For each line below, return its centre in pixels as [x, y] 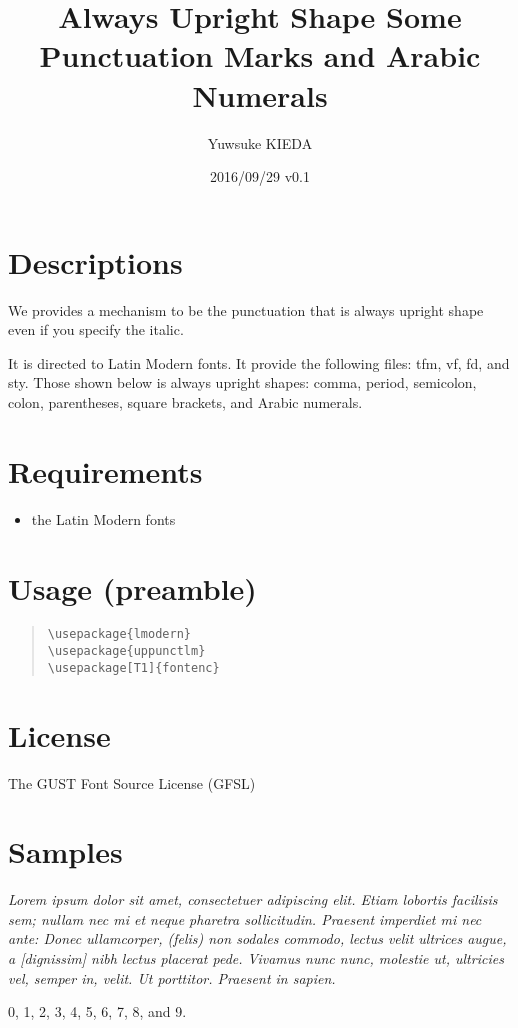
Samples [65, 851]
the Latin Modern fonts [103, 518]
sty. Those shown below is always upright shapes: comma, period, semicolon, [242, 382]
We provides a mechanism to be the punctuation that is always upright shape [246, 309]
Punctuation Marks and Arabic [260, 55]
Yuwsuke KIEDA [260, 142]
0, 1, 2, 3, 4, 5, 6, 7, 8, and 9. [97, 1011]
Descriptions [95, 261]
